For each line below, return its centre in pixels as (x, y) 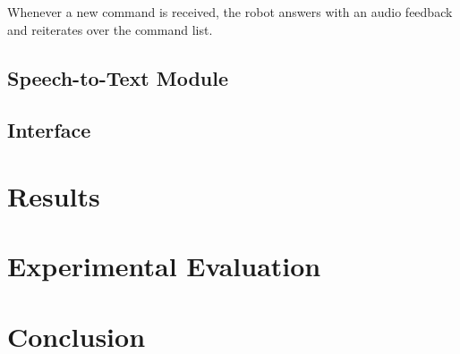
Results (54, 195)
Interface (49, 130)
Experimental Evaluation (164, 266)
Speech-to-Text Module (118, 77)
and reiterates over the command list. (110, 29)
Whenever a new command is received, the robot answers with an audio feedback (230, 12)
